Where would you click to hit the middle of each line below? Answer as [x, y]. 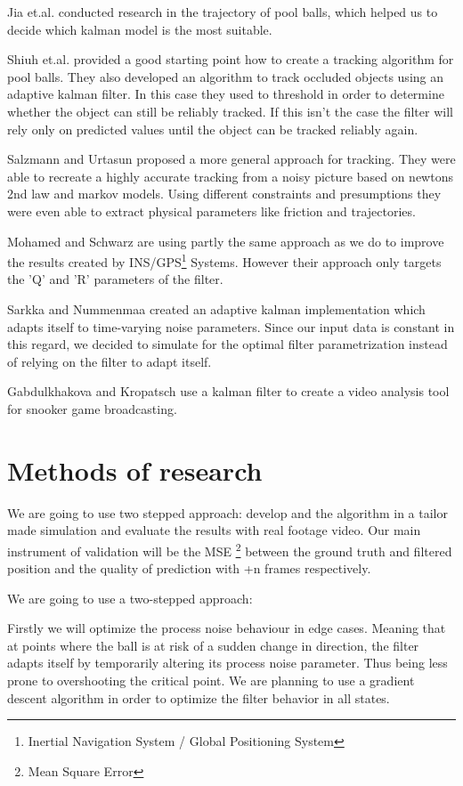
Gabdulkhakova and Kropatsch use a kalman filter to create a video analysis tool [228, 391]
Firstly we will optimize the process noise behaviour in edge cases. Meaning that [227, 628]
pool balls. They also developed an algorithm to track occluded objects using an [226, 76]
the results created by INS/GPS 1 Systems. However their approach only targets [224, 260]
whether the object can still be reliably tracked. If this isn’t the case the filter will [230, 111]
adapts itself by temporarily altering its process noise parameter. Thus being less [227, 663]
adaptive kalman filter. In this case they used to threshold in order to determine [226, 94]
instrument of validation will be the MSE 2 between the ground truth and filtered [230, 549]
